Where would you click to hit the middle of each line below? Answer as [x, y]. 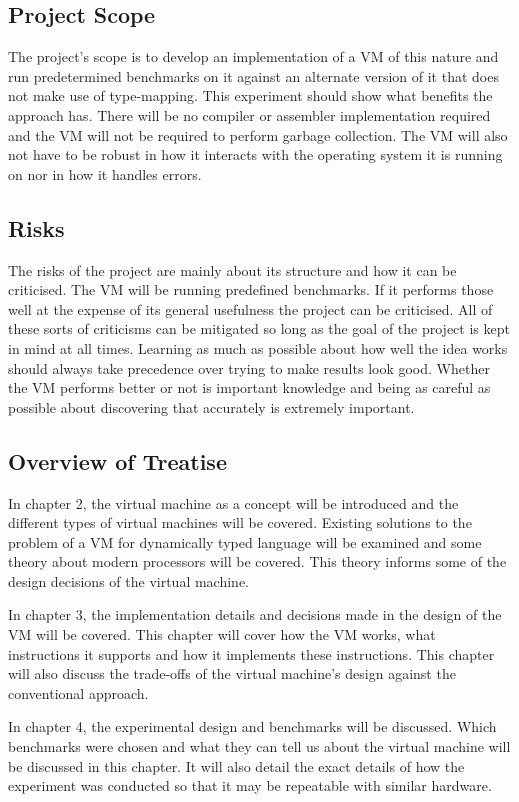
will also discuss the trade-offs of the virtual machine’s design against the [232, 673]
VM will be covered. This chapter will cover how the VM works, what [222, 634]
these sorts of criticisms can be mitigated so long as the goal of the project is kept [259, 328]
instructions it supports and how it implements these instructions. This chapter [251, 653]
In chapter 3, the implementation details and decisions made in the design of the [255, 614]
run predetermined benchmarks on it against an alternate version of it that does [253, 75]
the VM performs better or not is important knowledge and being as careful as [249, 387]
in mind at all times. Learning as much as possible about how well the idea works [258, 347]
